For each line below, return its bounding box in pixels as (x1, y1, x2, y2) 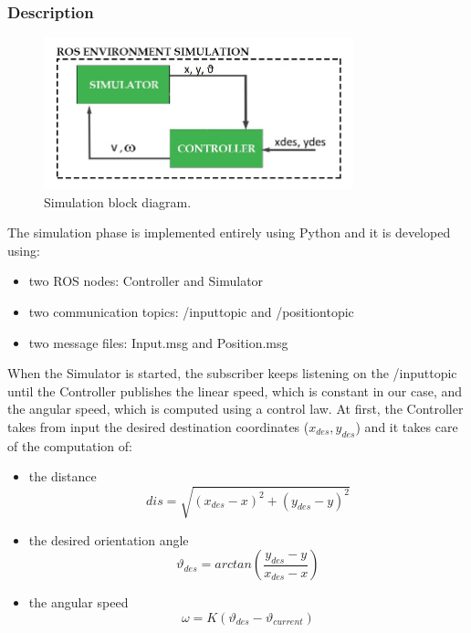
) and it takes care (355, 417, 458, 436)
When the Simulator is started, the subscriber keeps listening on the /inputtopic (7, 364, 457, 383)
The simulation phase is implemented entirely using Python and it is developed (7, 223, 451, 242)
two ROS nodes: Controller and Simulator (28, 271, 264, 290)
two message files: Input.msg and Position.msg (28, 332, 288, 352)
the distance (28, 467, 97, 486)
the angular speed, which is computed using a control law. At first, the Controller (7, 399, 464, 418)
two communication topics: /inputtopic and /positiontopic (28, 302, 354, 322)
